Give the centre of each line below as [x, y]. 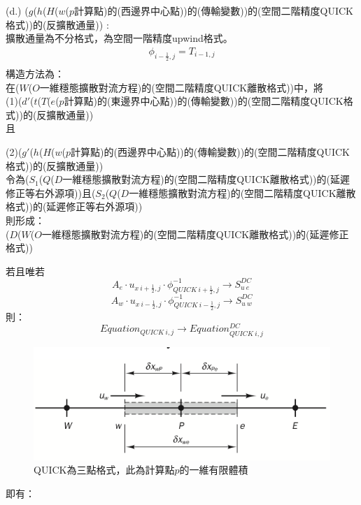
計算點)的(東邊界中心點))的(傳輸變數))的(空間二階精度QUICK [204, 101]
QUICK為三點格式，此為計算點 [104, 470]
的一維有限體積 [214, 470]
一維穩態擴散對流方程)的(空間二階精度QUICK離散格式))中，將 [182, 87]
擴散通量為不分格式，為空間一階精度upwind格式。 [119, 38]
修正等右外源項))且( [51, 192]
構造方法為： [35, 74]
